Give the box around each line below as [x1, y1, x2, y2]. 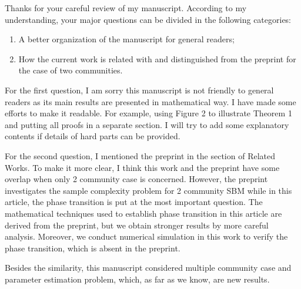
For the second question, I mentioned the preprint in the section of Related [5, 149, 276, 162]
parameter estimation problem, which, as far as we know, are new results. [5, 273, 270, 285]
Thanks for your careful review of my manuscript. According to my [5, 2, 247, 14]
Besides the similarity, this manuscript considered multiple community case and [5, 261, 292, 274]
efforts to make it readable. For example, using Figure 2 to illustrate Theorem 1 [5, 107, 292, 119]
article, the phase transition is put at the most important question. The [5, 196, 263, 208]
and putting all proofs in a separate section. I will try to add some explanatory [5, 118, 289, 130]
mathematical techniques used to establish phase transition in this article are [5, 207, 282, 219]
